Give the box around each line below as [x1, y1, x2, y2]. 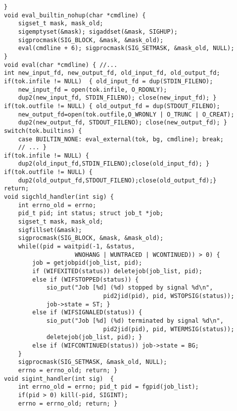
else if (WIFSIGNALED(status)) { [32, 309, 142, 316]
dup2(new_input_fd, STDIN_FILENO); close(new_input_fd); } [18, 94, 217, 102]
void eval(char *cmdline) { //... [4, 61, 118, 68]
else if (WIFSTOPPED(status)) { [32, 276, 139, 283]
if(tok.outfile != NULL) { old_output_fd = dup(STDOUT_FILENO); [4, 102, 220, 110]
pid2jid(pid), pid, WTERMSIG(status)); [103, 325, 235, 333]
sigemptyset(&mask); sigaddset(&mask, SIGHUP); [18, 28, 178, 35]
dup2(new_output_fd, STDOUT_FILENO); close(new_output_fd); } [18, 119, 228, 126]
